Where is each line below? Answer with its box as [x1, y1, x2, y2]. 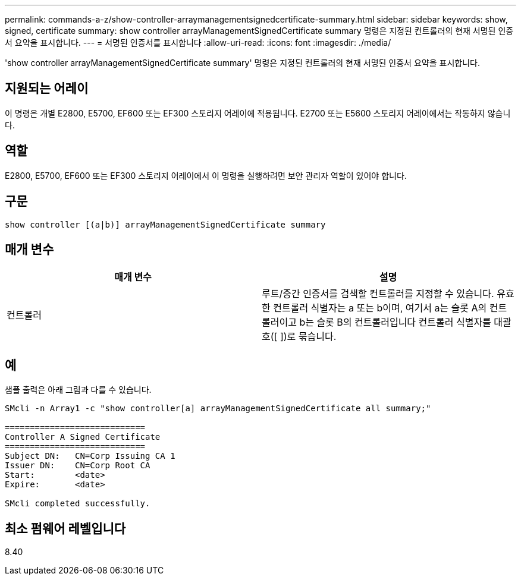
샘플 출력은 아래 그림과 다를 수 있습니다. [5, 384, 152, 395]
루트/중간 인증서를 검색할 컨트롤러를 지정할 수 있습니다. [262, 288, 494, 300]
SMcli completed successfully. [5, 499, 150, 509]
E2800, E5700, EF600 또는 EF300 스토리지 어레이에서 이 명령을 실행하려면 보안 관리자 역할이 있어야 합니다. [5, 170, 407, 181]
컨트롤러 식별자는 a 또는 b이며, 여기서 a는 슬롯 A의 [273, 302, 487, 314]
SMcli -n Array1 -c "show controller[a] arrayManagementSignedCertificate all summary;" [5, 404, 431, 414]
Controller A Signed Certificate [5, 432, 161, 442]
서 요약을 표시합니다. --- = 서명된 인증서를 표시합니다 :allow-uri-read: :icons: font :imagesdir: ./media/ [5, 37, 391, 48]
